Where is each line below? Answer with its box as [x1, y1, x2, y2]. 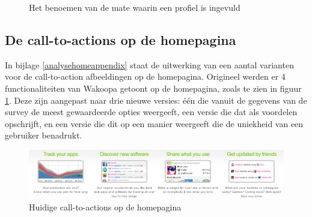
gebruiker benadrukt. [5, 129, 82, 141]
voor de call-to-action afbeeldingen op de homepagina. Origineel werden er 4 [5, 70, 286, 83]
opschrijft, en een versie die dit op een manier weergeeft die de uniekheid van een [5, 117, 304, 129]
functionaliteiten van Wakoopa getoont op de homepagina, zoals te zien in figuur [5, 82, 302, 94]
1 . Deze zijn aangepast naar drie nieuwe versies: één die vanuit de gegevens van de [5, 94, 307, 106]
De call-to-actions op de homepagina [5, 30, 236, 49]
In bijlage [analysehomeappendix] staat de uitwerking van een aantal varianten [5, 58, 294, 71]
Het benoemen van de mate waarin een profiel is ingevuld [29, 1, 240, 13]
